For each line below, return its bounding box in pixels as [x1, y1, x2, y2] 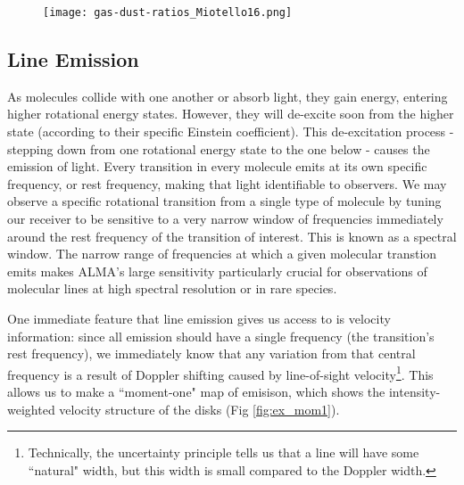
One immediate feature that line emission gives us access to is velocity [7, 308, 391, 327]
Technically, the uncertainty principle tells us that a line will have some [28, 443, 419, 462]
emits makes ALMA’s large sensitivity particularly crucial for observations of [7, 261, 427, 280]
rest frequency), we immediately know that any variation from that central [7, 344, 416, 363]
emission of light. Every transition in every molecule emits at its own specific [7, 157, 427, 176]
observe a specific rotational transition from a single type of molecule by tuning [7, 192, 442, 210]
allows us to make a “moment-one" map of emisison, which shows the [7, 382, 385, 401]
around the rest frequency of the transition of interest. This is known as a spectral [7, 226, 457, 245]
